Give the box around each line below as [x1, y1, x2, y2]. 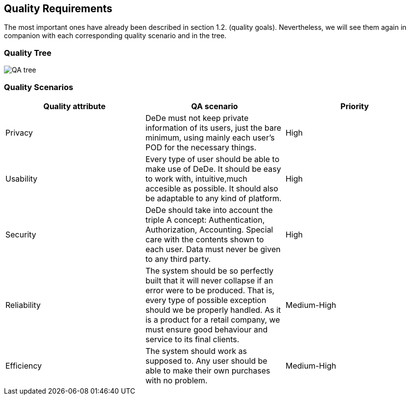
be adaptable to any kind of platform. [145, 193, 282, 203]
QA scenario [191, 101, 238, 111]
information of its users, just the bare [145, 122, 282, 133]
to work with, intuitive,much [145, 173, 247, 184]
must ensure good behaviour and [145, 324, 268, 334]
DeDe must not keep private [145, 113, 249, 123]
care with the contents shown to [145, 234, 264, 244]
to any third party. [145, 254, 211, 264]
